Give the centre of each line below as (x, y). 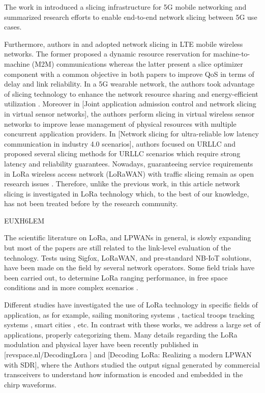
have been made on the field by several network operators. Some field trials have (129, 268)
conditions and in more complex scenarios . (71, 287)
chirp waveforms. (30, 384)
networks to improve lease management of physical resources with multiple (120, 123)
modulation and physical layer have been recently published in (101, 344)
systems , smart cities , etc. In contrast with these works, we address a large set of (132, 325)
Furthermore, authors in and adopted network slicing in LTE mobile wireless (124, 44)
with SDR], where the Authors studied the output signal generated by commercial (132, 364)
